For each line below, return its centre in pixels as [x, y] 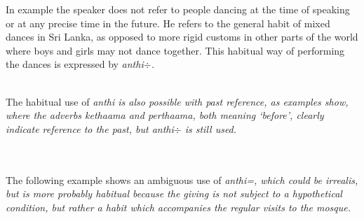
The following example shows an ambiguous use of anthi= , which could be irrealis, [182, 179]
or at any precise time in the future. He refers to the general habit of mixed [168, 23]
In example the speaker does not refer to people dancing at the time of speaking [178, 9]
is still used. [211, 128]
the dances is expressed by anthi [75, 64]
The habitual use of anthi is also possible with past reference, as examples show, [177, 101]
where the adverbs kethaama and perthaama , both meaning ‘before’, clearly [165, 115]
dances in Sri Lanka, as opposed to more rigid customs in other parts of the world [182, 37]
